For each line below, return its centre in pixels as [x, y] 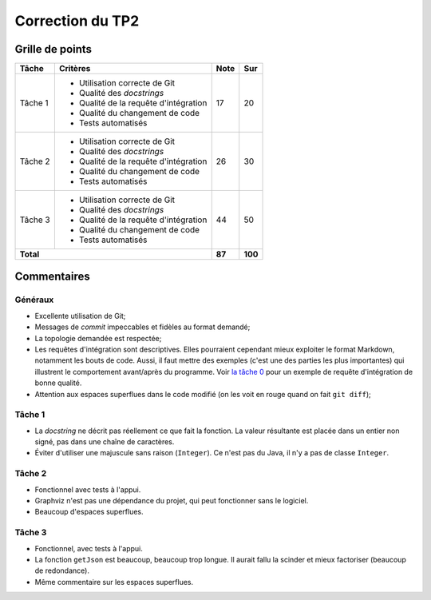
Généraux [34, 300]
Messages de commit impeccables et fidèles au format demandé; [142, 327]
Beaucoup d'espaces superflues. [89, 512]
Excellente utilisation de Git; [80, 316]
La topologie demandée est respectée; [98, 338]
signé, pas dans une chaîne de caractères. [105, 442]
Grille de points [53, 49]
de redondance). [62, 570]
